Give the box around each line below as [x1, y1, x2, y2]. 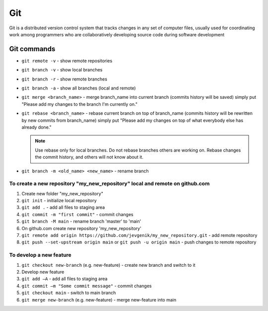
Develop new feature [21, 269, 65, 275]
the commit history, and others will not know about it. [35, 154, 143, 160]
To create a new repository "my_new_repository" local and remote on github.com [9, 180, 210, 187]
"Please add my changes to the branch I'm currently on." [21, 101, 138, 107]
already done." [21, 124, 52, 130]
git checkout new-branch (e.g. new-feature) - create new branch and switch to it [21, 262, 196, 268]
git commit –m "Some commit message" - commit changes [21, 283, 152, 289]
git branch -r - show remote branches [21, 76, 108, 82]
